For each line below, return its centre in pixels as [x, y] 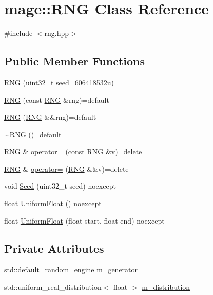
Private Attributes [54, 248]
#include [18, 33]
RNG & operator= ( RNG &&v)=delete [66, 168]
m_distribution [166, 287]
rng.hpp [57, 33]
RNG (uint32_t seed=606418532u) [59, 82]
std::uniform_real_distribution [53, 287]
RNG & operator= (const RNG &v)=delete [73, 151]
